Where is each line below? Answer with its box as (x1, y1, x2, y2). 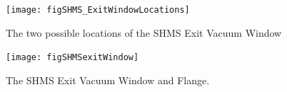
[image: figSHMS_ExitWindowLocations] (6, 5, 190, 15)
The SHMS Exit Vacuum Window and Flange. (6, 72, 210, 87)
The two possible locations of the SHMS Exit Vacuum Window (6, 25, 282, 40)
